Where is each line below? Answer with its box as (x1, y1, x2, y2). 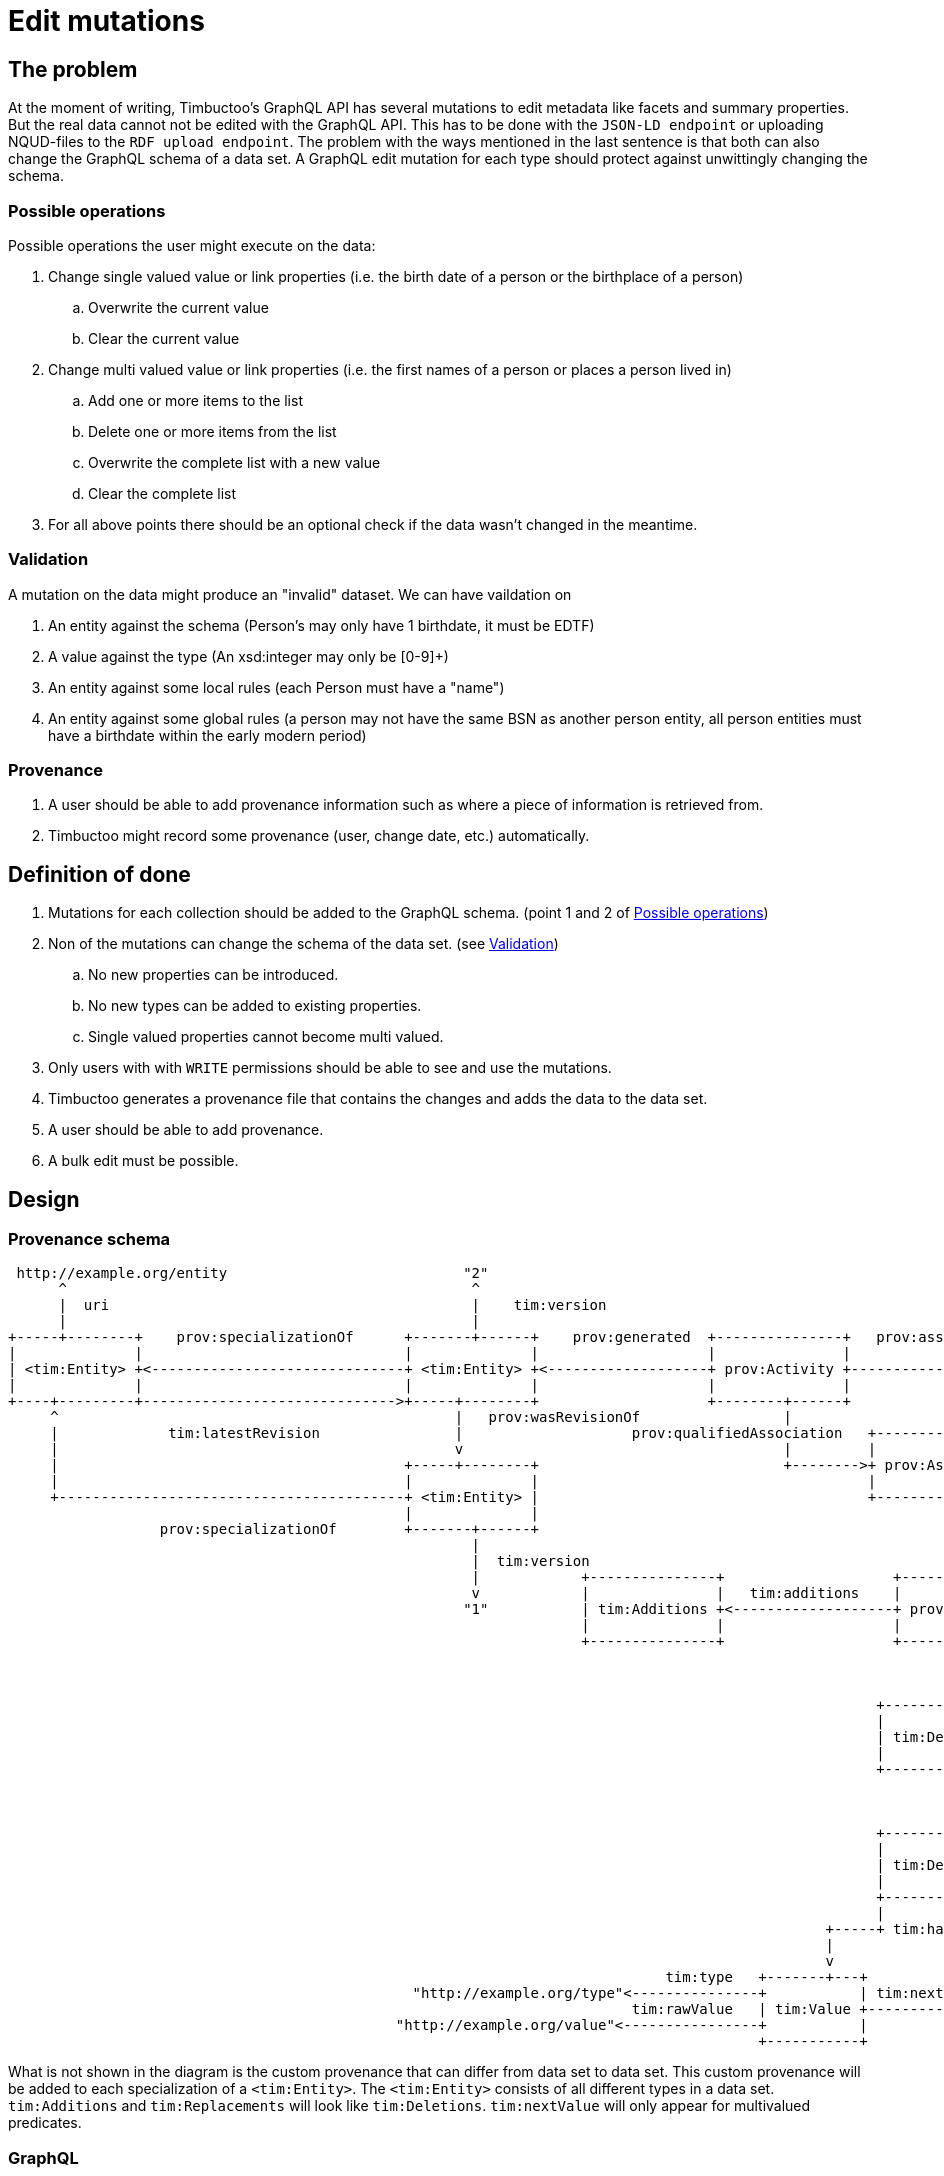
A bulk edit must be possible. (48, 1152, 239, 1170)
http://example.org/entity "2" (16, 1265, 489, 1282)
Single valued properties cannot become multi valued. (88, 1028, 444, 1046)
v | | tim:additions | (471, 1585, 902, 1602)
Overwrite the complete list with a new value (88, 453, 381, 471)
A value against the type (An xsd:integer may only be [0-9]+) (48, 647, 449, 665)
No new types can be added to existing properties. (88, 997, 422, 1015)
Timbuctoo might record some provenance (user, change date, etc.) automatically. (48, 827, 590, 845)
